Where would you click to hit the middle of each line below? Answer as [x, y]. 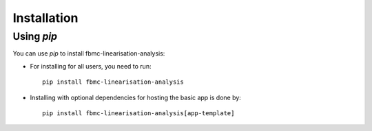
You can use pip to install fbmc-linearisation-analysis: [89, 53]
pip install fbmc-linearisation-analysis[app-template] [138, 113]
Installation [45, 18]
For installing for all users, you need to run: [91, 66]
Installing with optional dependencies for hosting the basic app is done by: [135, 97]
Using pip [35, 36]
